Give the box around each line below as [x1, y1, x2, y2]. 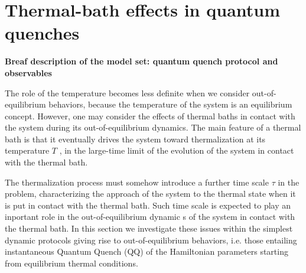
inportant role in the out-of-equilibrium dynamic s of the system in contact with [5, 210, 295, 223]
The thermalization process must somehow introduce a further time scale [5, 175, 269, 188]
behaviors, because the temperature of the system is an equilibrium [48, 98, 292, 110]
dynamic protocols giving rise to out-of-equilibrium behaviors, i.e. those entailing [5, 233, 297, 246]
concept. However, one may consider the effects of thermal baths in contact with [5, 109, 295, 122]
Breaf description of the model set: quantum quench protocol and [5, 55, 278, 67]
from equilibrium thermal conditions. [5, 256, 138, 269]
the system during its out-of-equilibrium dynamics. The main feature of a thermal [5, 121, 301, 134]
